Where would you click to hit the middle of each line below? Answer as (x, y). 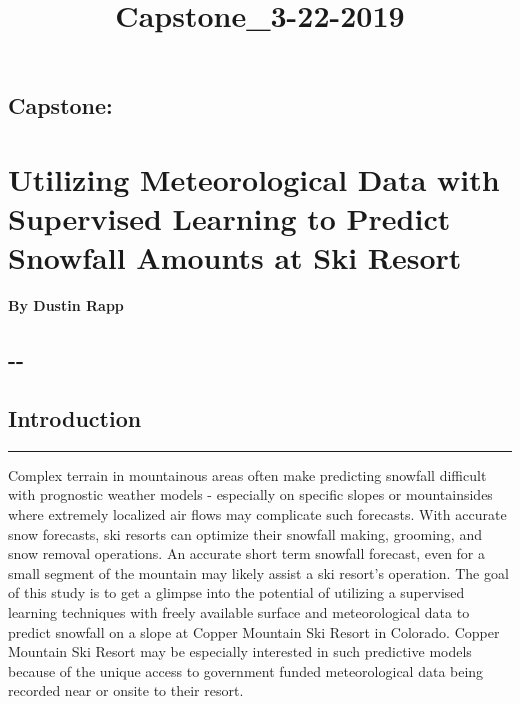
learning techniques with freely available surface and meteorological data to (239, 612)
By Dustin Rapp (66, 305)
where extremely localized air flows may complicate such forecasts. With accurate (257, 514)
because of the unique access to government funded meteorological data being (246, 670)
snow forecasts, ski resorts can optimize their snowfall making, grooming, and (245, 533)
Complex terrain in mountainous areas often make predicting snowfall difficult (247, 474)
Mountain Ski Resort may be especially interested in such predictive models (240, 651)
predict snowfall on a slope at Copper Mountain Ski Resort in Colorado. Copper (254, 631)
